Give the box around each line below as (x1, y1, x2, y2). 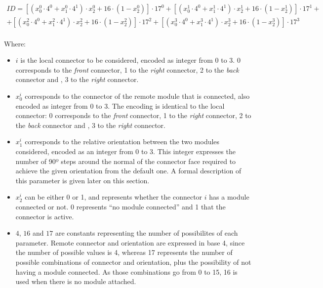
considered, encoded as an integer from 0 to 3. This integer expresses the (15, 146, 236, 156)
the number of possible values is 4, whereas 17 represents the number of (15, 247, 233, 257)
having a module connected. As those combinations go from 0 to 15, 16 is (15, 266, 238, 277)
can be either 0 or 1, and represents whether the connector (25, 192, 202, 202)
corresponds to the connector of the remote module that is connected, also (25, 91, 250, 101)
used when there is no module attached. (15, 276, 136, 287)
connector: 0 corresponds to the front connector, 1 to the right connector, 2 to (15, 110, 251, 121)
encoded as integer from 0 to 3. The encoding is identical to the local (15, 100, 225, 111)
